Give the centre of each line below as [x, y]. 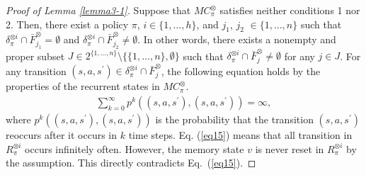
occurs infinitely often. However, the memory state [135, 148]
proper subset [35, 56]
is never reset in [290, 148]
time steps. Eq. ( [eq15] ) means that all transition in [240, 135]
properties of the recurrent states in [83, 86]
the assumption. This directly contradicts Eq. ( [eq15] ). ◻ [131, 163]
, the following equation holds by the [241, 70]
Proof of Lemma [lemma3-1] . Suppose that [98, 10]
